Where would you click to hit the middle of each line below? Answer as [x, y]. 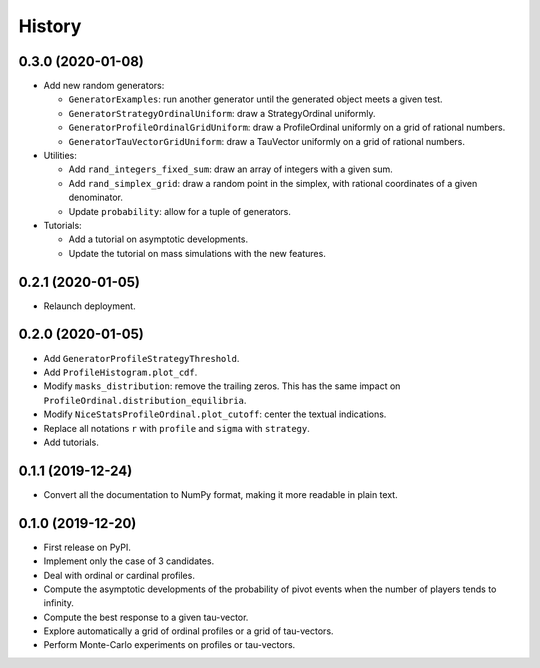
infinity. [59, 603]
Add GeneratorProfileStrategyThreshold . [141, 358]
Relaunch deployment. [89, 306]
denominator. [96, 197]
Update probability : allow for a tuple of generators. [180, 211]
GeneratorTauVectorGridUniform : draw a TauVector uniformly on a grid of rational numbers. [266, 141]
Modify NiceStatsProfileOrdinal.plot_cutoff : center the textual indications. [215, 414]
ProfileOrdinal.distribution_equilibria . [145, 400]
